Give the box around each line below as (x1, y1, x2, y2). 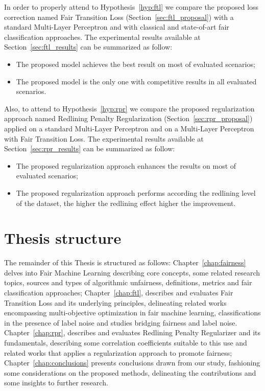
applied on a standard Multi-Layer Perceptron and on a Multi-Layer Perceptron (4, 123, 254, 133)
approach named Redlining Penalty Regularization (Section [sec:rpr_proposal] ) (4, 113, 253, 124)
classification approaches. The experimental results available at (4, 31, 201, 42)
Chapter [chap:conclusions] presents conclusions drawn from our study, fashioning (4, 357, 260, 368)
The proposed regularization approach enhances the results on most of (16, 160, 236, 171)
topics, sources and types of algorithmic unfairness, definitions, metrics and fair (4, 277, 252, 288)
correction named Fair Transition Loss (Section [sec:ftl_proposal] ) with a (4, 11, 234, 22)
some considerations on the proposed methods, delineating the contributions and (4, 367, 256, 378)
